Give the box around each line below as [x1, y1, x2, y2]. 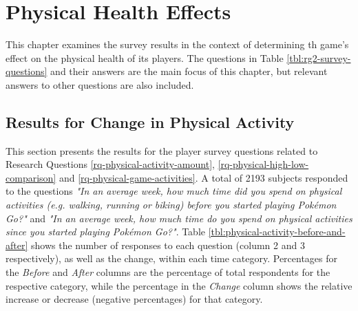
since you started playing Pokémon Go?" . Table [6, 224, 206, 239]
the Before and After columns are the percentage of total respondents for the [6, 265, 330, 279]
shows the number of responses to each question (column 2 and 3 [30, 237, 305, 252]
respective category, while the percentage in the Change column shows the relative [6, 278, 352, 292]
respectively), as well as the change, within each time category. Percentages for [6, 251, 338, 266]
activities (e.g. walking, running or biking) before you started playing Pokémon [6, 197, 337, 212]
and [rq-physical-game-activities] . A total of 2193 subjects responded [59, 170, 348, 184]
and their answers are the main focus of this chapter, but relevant [50, 64, 328, 78]
